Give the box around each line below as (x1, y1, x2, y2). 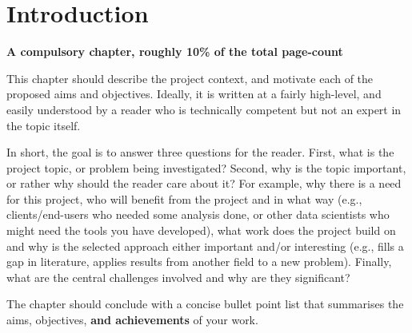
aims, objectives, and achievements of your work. (6, 311, 258, 328)
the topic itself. (6, 117, 81, 133)
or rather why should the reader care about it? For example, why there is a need (6, 175, 402, 192)
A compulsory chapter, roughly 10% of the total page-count (6, 43, 343, 60)
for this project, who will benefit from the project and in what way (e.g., (6, 190, 362, 207)
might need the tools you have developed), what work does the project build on (6, 222, 396, 239)
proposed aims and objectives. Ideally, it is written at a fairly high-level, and (6, 85, 382, 102)
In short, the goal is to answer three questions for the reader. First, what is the (6, 144, 394, 161)
